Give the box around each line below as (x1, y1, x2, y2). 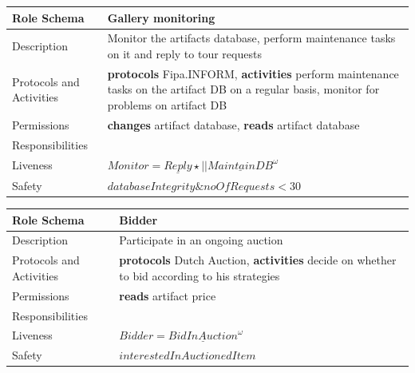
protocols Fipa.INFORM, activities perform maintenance (107, 65, 399, 81)
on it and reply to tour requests (107, 45, 262, 62)
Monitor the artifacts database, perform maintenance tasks (107, 30, 396, 46)
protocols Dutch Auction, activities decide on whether (119, 252, 397, 268)
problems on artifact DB (107, 96, 227, 113)
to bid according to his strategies (119, 267, 280, 284)
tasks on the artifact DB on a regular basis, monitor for (107, 81, 380, 97)
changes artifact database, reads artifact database (107, 116, 360, 133)
